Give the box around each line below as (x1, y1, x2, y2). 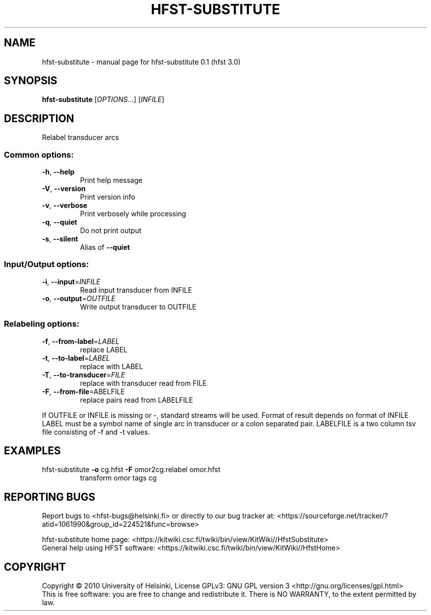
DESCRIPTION (4, 112, 74, 125)
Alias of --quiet (80, 243, 130, 252)
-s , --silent (42, 235, 78, 243)
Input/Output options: (4, 259, 89, 270)
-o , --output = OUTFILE (42, 294, 116, 303)
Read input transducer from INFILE (80, 285, 192, 294)
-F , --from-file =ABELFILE (42, 387, 125, 396)
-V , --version (42, 184, 86, 193)
